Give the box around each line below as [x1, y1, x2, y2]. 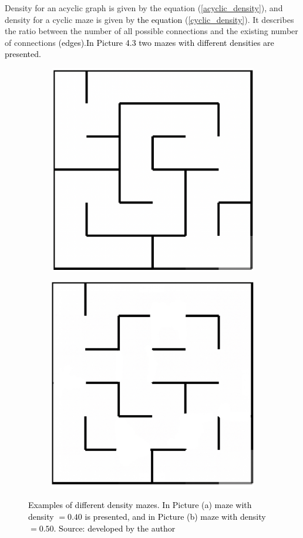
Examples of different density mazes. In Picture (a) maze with [28, 499, 252, 511]
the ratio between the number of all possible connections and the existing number [5, 25, 298, 37]
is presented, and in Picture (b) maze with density [85, 510, 266, 522]
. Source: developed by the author [53, 522, 176, 534]
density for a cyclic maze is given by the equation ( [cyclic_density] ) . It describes [5, 13, 294, 25]
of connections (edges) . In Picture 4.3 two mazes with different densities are [5, 36, 274, 48]
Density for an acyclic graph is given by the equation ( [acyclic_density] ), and [5, 2, 283, 14]
